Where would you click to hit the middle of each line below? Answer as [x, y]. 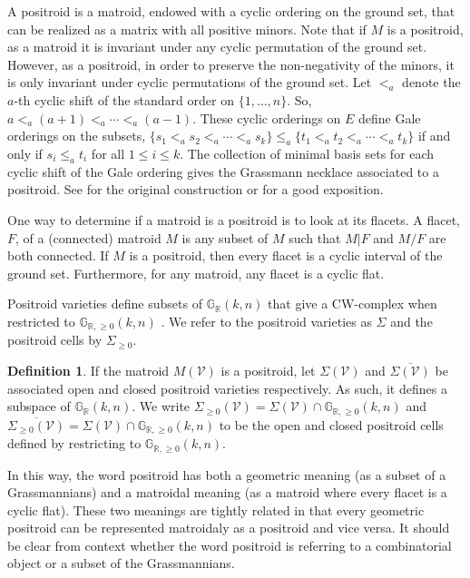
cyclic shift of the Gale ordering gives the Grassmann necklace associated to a [223, 171]
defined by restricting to [74, 443]
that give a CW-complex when [352, 304]
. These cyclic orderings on [267, 118]
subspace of [39, 406]
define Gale [389, 118]
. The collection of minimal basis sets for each [307, 153]
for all [108, 153]
